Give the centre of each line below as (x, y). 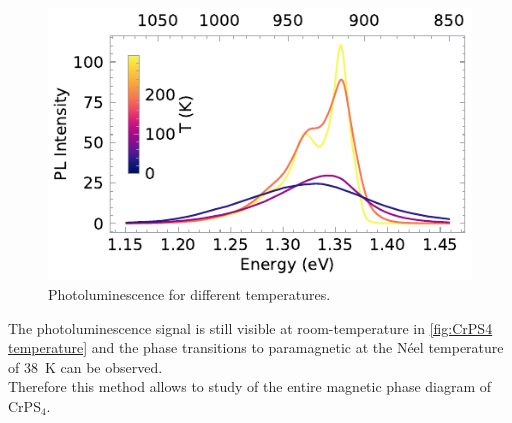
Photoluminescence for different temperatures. (189, 293)
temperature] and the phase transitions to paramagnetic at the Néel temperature (256, 347)
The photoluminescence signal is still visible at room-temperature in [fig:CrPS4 (250, 327)
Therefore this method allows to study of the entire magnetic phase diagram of (250, 386)
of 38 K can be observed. (85, 366)
